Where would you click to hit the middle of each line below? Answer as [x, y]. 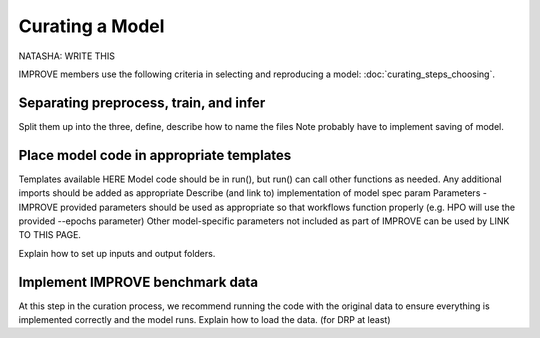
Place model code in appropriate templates [155, 155]
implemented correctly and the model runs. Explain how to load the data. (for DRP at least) [204, 319]
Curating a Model [91, 26]
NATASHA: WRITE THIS [66, 56]
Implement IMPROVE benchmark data [138, 281]
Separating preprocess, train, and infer [142, 102]
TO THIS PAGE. [50, 235]
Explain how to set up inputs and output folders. [117, 253]
